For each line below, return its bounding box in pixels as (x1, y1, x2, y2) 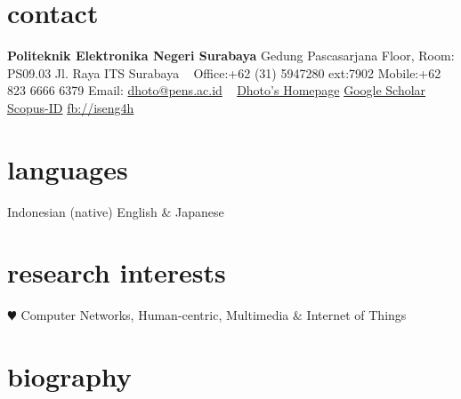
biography (7, 358, 132, 395)
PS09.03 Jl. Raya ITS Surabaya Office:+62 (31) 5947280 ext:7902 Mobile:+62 (7, 63, 441, 82)
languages (7, 150, 128, 187)
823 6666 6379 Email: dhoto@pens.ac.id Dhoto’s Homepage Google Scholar (7, 81, 426, 100)
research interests (7, 254, 226, 291)
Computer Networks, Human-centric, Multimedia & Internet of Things (20, 306, 407, 324)
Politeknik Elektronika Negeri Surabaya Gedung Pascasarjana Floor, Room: (7, 46, 455, 65)
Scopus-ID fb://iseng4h (7, 98, 134, 116)
